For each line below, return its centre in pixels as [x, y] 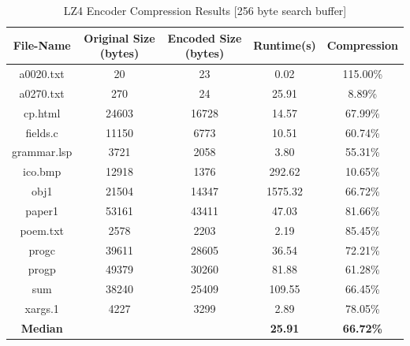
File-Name [42, 45]
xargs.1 [42, 309]
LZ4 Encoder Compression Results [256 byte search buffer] [205, 10]
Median [42, 328]
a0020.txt [42, 74]
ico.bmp [42, 171]
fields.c [42, 132]
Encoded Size [205, 37]
